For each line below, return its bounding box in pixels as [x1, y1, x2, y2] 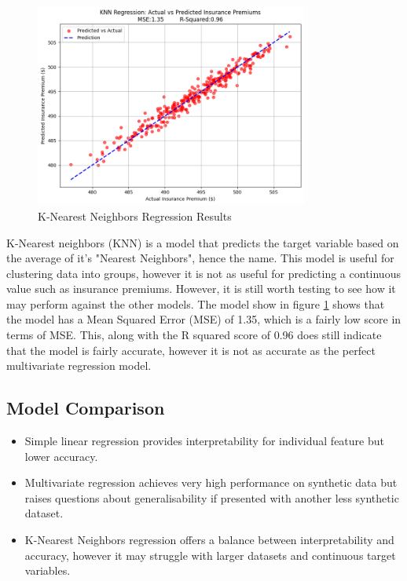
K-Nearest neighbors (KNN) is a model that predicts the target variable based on [6, 234, 399, 250]
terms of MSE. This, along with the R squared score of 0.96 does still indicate [6, 327, 382, 343]
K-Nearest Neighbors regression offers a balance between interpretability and [24, 532, 394, 548]
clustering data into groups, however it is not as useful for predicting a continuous [6, 265, 401, 281]
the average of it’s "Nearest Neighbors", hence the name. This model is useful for [6, 250, 394, 266]
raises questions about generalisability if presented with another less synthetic [24, 489, 399, 506]
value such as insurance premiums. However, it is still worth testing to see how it [6, 280, 396, 297]
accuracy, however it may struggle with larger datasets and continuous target [24, 546, 396, 563]
